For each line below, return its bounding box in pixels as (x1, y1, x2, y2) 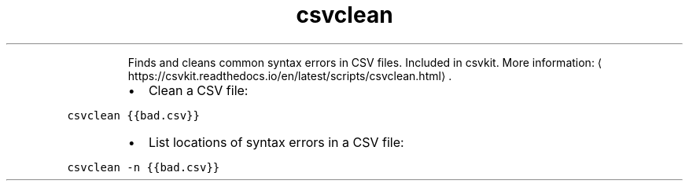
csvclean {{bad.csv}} (67, 108, 200, 122)
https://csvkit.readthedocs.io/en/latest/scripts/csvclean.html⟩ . (127, 68, 452, 82)
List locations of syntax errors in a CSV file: (148, 134, 404, 150)
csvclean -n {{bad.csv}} (67, 160, 220, 174)
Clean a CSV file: (148, 82, 249, 98)
